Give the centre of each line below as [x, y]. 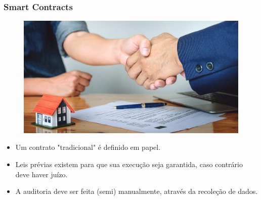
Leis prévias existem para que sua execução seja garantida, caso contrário [129, 164]
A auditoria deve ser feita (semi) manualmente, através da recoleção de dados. [137, 191]
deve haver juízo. [41, 174]
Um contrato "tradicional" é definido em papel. [88, 147]
